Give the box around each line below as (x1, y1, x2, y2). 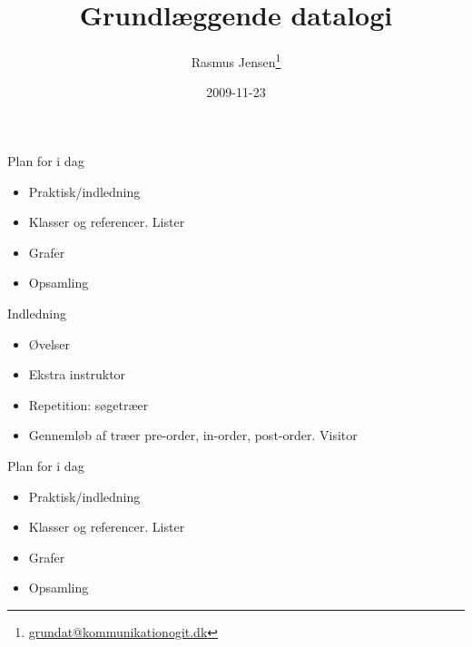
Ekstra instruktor (28, 365, 126, 384)
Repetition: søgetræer (28, 395, 149, 414)
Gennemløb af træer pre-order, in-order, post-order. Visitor (28, 426, 358, 445)
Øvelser (28, 334, 71, 353)
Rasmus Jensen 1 (191, 50, 281, 71)
